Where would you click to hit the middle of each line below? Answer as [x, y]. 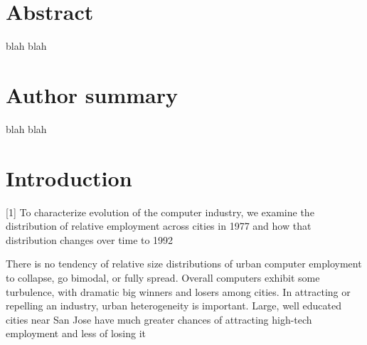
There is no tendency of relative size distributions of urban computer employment [184, 264]
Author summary [92, 94]
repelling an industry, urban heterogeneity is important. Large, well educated [174, 306]
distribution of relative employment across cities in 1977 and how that [159, 226]
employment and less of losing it [76, 333]
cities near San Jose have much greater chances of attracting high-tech [159, 319]
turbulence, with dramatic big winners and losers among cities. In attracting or [178, 291]
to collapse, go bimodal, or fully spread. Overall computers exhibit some [163, 277]
